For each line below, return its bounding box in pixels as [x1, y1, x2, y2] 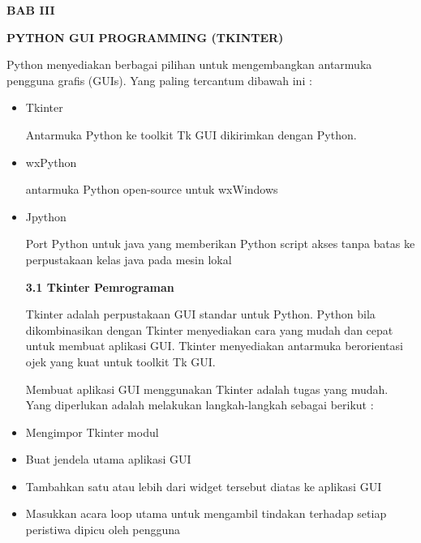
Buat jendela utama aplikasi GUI [25, 451, 191, 468]
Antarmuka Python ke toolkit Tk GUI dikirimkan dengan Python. [25, 126, 357, 143]
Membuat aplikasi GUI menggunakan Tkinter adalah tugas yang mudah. [25, 380, 389, 397]
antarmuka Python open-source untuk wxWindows [25, 181, 278, 198]
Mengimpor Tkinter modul [25, 423, 159, 440]
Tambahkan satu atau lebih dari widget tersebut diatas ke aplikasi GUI [25, 477, 382, 494]
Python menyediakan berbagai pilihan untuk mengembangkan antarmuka [6, 56, 372, 73]
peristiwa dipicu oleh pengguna [25, 521, 181, 538]
